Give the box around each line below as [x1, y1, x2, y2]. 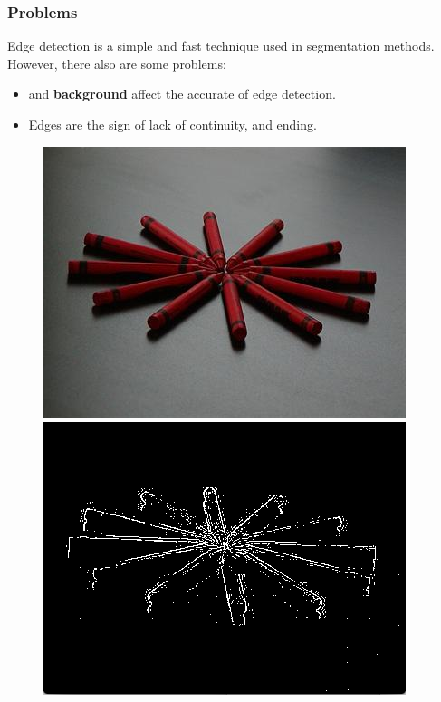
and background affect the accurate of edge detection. [28, 84, 336, 103]
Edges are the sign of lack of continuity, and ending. [28, 115, 317, 133]
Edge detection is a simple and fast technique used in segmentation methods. [7, 36, 435, 55]
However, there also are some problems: [7, 53, 226, 72]
